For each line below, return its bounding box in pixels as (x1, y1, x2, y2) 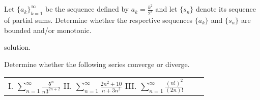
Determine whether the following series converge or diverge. (4, 58, 190, 69)
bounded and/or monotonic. (4, 24, 92, 35)
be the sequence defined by (45, 4, 129, 14)
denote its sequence (195, 4, 256, 14)
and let (155, 4, 178, 14)
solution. (4, 42, 31, 52)
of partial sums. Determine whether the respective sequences (4, 14, 193, 25)
